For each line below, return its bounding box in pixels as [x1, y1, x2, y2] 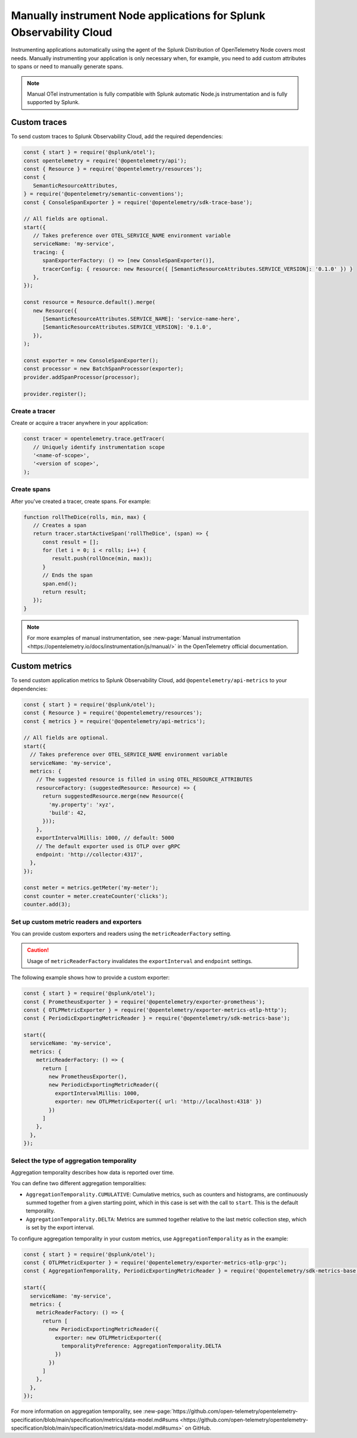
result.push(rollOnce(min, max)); [51, 555, 153, 562]
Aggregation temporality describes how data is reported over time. [11, 1168, 175, 1176]
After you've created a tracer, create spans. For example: [11, 498, 151, 505]
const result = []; [42, 539, 99, 545]
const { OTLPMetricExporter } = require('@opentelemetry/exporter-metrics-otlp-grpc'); [23, 1259, 287, 1266]
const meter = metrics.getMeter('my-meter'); [23, 884, 159, 891]
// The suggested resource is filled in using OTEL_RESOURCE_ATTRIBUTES [36, 776, 253, 783]
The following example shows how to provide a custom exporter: [11, 974, 170, 981]
